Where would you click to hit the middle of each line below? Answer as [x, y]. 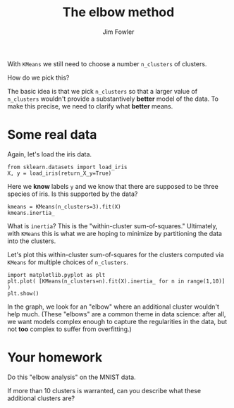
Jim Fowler [118, 32]
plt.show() [23, 293]
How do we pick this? [38, 78]
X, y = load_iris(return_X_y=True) [60, 173]
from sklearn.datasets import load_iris [68, 167]
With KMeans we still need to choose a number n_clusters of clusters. [107, 63]
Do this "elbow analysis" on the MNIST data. [72, 377]
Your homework [55, 358]
